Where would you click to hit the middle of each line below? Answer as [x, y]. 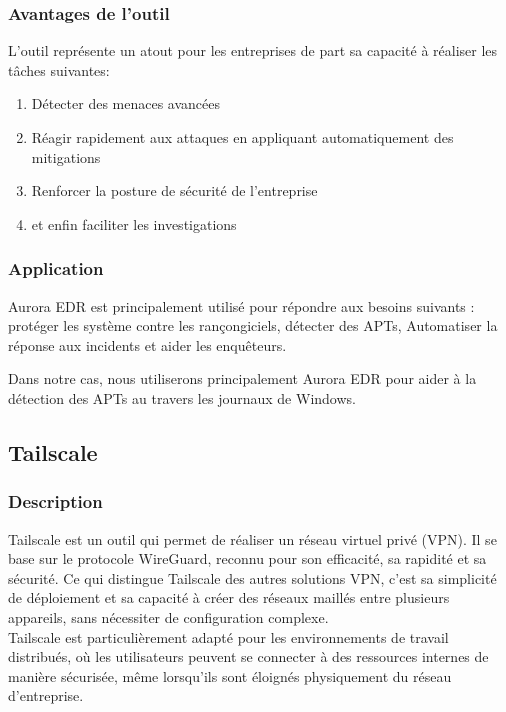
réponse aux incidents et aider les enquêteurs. [147, 344]
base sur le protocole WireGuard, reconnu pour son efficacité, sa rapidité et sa [247, 558]
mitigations [66, 156]
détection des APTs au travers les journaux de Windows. [182, 397]
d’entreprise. [46, 695]
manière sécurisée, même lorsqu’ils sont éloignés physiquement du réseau [230, 675]
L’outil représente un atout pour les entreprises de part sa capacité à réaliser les [253, 50]
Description [55, 501]
